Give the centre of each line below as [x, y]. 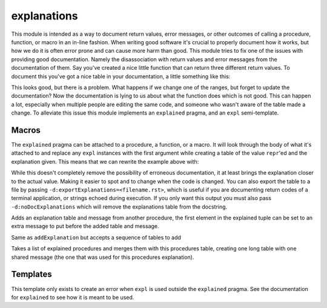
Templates [31, 274]
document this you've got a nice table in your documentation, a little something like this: [121, 76]
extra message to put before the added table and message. [85, 226]
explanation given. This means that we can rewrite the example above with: [105, 161]
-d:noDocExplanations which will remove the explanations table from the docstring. [119, 207]
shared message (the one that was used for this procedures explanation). [103, 257]
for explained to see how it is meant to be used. [73, 297]
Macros [26, 130]
